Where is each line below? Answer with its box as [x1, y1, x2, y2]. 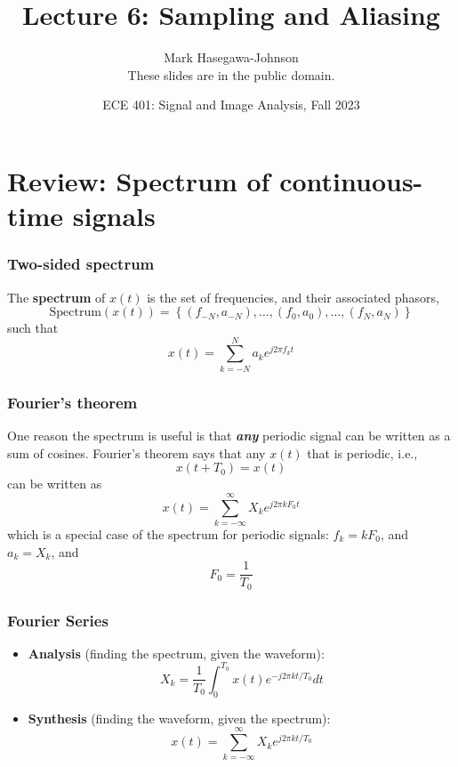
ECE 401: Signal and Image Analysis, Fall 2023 [102, 95, 360, 114]
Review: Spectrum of [7, 162, 270, 198]
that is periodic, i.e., [307, 443, 418, 462]
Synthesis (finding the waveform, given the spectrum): [28, 708, 331, 727]
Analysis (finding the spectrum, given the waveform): [28, 643, 325, 662]
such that [7, 319, 59, 337]
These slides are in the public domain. [127, 65, 335, 84]
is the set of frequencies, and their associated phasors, [147, 287, 440, 306]
